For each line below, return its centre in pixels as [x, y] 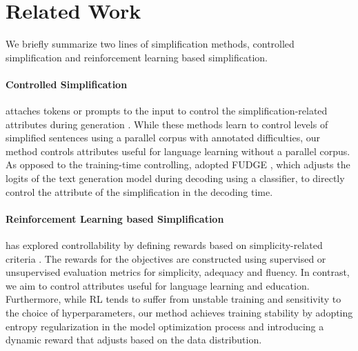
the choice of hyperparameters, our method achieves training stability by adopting [179, 313]
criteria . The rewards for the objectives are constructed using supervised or [166, 258]
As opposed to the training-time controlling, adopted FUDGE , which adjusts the [178, 164]
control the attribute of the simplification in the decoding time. [139, 191]
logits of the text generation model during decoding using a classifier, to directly [175, 178]
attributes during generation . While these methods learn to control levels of [167, 124]
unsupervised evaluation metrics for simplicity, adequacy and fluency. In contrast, [178, 272]
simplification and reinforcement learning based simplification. [137, 57]
